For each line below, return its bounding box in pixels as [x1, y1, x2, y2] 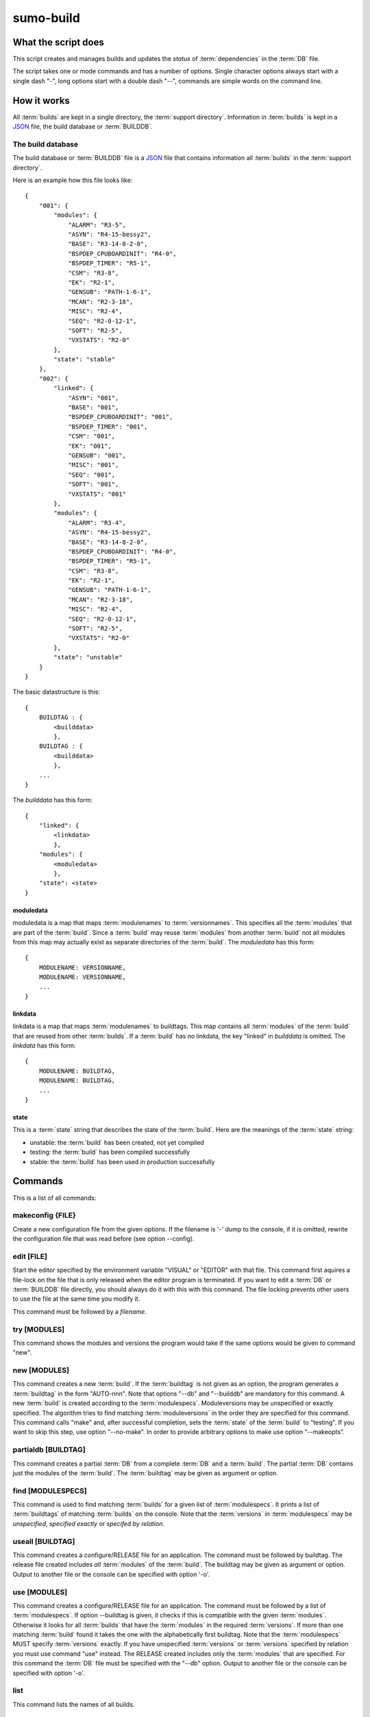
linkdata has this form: [12, 1041, 76, 1050]
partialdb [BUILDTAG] [12, 1445, 86, 1455]
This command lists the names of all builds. [12, 1700, 135, 1708]
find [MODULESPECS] [12, 1486, 87, 1495]
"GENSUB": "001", [68, 452, 127, 459]
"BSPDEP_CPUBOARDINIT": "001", [68, 413, 173, 421]
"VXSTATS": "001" [68, 490, 127, 498]
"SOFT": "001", [68, 481, 119, 488]
